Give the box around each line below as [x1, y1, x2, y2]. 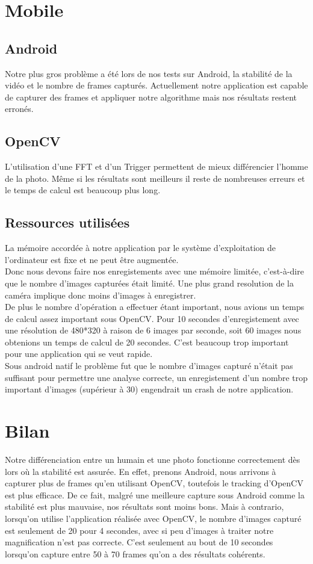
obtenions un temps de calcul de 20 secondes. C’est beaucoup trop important [5, 335, 289, 348]
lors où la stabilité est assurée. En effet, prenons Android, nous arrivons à [5, 465, 276, 477]
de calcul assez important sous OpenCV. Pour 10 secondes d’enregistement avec [5, 312, 299, 324]
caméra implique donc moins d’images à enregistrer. [5, 288, 196, 301]
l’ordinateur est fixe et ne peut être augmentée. [5, 253, 179, 265]
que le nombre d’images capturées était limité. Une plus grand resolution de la [5, 276, 294, 289]
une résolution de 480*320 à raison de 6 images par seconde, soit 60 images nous [5, 324, 302, 336]
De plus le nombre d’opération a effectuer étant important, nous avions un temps [5, 300, 305, 313]
